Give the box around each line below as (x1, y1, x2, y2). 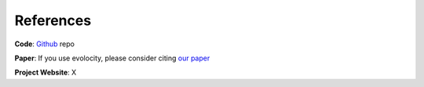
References (14, 12, 92, 29)
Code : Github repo (14, 39, 75, 49)
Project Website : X (14, 67, 77, 78)
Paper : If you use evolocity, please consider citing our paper (14, 53, 210, 63)
